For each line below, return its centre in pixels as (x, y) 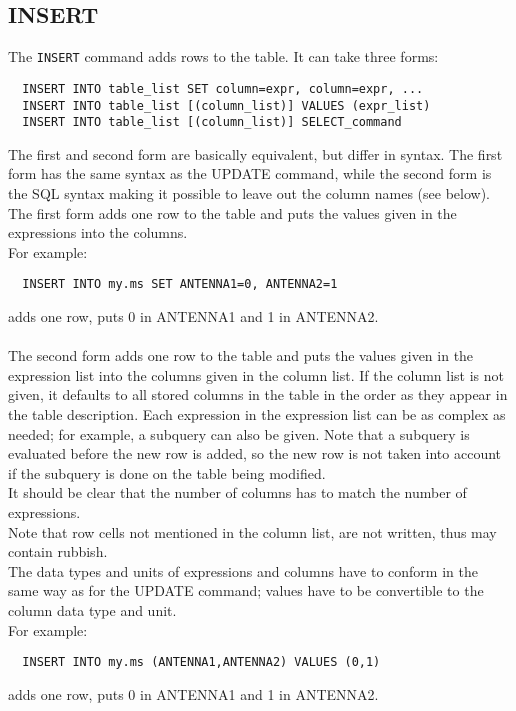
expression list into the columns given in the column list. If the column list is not (256, 374)
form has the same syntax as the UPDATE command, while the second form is (250, 173)
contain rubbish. (58, 551)
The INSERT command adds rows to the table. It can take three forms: (223, 56)
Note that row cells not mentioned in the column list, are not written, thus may (252, 531)
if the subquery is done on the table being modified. (167, 472)
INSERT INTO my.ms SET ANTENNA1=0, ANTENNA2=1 (180, 284)
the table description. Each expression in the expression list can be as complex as (257, 414)
